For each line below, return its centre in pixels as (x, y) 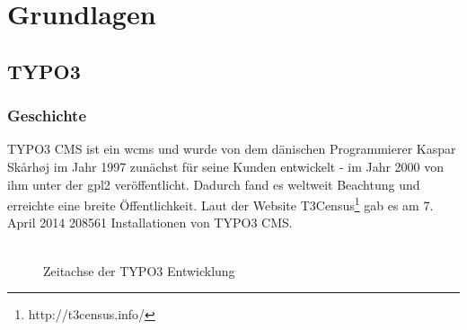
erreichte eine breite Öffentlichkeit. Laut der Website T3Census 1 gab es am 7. (220, 204)
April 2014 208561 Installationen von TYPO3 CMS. (150, 223)
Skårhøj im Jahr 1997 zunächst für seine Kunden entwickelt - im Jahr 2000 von (226, 166)
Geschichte (47, 116)
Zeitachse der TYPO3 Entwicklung (139, 270)
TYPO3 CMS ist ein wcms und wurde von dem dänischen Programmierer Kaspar (232, 149)
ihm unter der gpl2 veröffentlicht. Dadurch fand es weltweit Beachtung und (214, 184)
